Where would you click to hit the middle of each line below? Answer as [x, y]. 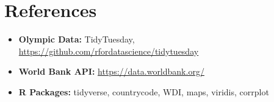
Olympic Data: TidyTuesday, [77, 39]
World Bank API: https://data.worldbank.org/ [111, 71]
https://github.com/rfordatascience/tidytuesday [109, 51]
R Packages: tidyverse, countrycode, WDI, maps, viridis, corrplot [144, 91]
